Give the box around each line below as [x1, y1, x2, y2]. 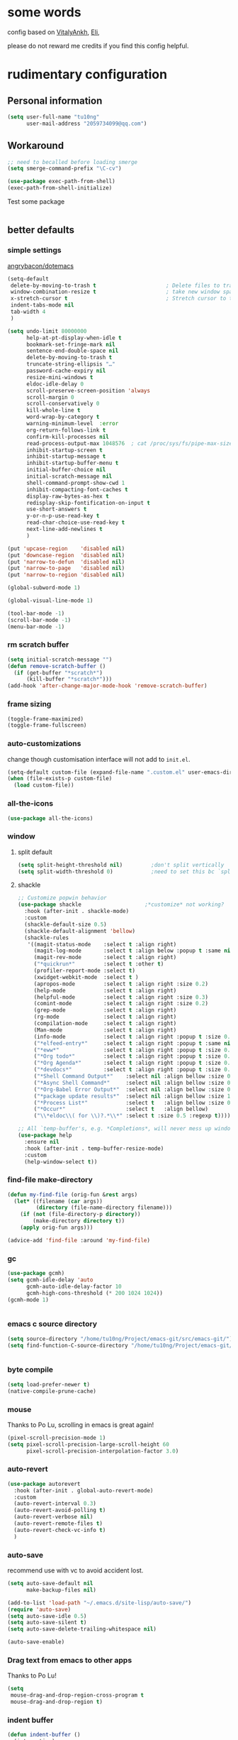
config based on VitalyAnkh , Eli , [7, 28, 101, 36]
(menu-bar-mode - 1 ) [7, 623, 65, 630]
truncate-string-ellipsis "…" [25, 361, 115, 368]
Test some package [7, 197, 65, 206]
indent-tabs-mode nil [10, 302, 74, 309]
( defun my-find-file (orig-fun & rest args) [7, 1191, 138, 1198]
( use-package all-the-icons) [7, 814, 93, 822]
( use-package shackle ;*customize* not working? [17, 901, 225, 909]
